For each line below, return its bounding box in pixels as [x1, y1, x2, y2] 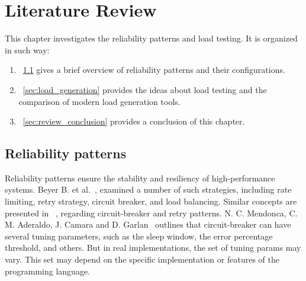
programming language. [5, 264, 90, 277]
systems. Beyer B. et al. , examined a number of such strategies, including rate [5, 183, 292, 196]
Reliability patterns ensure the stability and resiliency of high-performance [5, 171, 275, 184]
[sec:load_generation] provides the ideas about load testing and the [22, 83, 267, 95]
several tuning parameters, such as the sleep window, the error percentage [5, 229, 273, 242]
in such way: [5, 43, 50, 56]
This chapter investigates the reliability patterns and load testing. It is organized [5, 32, 298, 44]
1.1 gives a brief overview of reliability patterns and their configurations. [22, 63, 285, 76]
